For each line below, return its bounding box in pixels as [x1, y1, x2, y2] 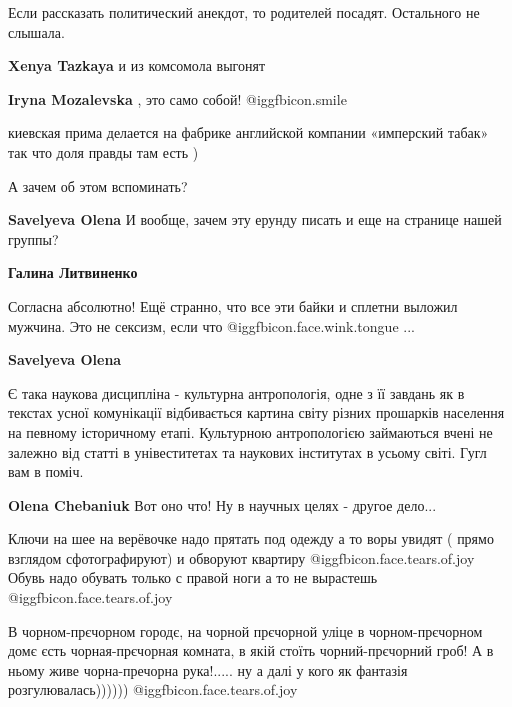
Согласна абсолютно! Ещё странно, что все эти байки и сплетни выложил [8, 295, 458, 316]
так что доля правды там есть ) [8, 141, 199, 162]
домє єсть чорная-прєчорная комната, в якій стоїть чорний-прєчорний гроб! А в [8, 640, 494, 661]
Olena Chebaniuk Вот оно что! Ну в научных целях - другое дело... [8, 494, 437, 515]
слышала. [8, 21, 65, 42]
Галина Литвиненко [8, 262, 138, 283]
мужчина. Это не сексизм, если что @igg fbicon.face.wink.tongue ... [8, 315, 415, 336]
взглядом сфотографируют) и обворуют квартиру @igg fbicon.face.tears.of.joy [8, 547, 475, 568]
